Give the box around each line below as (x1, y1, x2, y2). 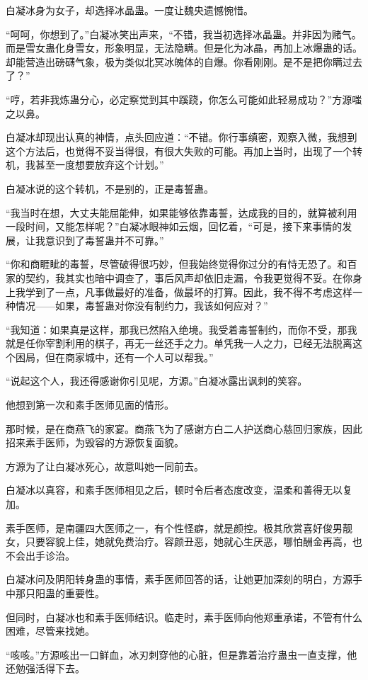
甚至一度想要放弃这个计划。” (35, 157, 164, 172)
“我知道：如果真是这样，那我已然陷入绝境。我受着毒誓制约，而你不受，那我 (6, 322, 357, 336)
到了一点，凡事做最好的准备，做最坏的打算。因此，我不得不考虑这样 (35, 284, 352, 299)
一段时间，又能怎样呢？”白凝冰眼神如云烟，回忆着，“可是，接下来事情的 (6, 219, 343, 234)
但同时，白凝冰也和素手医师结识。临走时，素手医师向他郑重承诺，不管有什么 (6, 609, 362, 624)
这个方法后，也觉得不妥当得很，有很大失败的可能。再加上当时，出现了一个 (6, 143, 352, 158)
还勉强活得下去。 (6, 661, 85, 676)
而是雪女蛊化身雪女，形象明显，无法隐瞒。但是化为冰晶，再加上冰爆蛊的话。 (6, 40, 362, 55)
